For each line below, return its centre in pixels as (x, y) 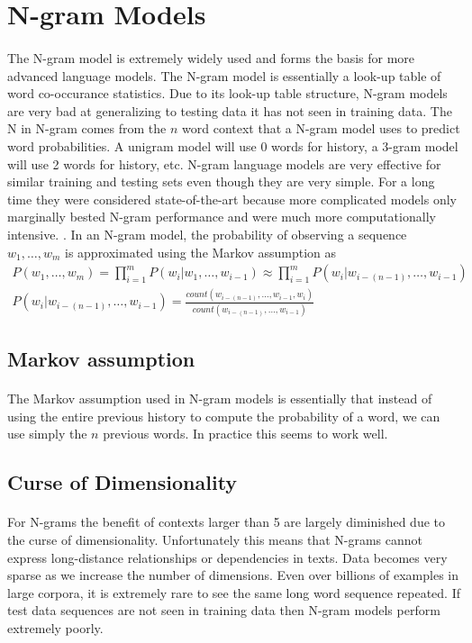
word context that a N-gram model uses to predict (321, 128)
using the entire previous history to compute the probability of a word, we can (224, 416)
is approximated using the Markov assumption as (200, 252)
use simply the (47, 434)
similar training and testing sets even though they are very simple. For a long (221, 181)
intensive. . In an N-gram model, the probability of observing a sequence (207, 234)
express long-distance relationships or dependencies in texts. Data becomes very (227, 557)
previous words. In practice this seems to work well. (245, 434)
